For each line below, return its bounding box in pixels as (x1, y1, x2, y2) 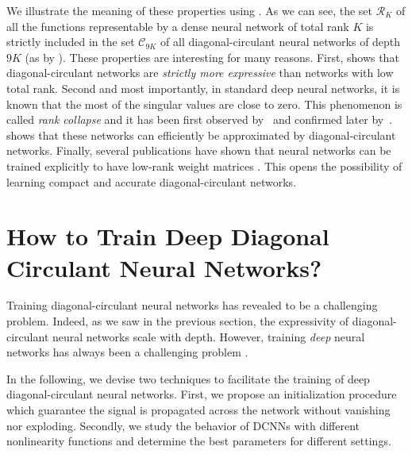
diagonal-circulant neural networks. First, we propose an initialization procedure (6, 386, 397, 402)
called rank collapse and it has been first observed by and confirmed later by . (6, 111, 393, 128)
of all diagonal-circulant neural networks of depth (160, 33, 401, 50)
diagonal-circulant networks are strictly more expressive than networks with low (6, 64, 394, 81)
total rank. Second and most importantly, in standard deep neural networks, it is (6, 79, 400, 96)
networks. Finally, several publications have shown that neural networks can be (6, 142, 391, 159)
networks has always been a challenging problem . (6, 344, 248, 360)
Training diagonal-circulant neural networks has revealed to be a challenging (6, 297, 378, 314)
